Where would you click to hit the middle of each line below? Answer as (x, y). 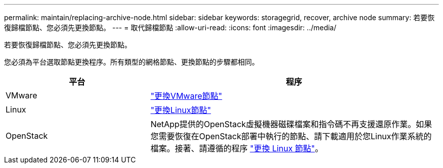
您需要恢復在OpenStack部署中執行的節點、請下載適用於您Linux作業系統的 (291, 136)
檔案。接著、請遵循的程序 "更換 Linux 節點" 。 (237, 148)
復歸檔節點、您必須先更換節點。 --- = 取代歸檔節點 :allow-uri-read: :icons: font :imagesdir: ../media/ (170, 27)
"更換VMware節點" (186, 96)
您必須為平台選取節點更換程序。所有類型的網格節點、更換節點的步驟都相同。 (131, 62)
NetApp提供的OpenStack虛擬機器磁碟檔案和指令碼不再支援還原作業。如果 (291, 124)
